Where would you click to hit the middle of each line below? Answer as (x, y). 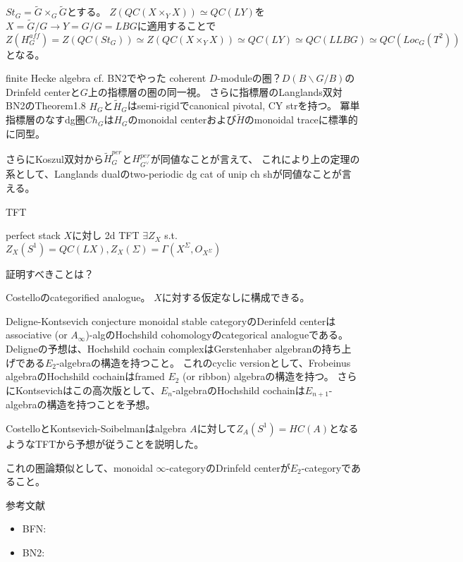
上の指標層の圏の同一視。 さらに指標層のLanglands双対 (215, 91)
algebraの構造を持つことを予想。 (81, 404)
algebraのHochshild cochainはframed (85, 376)
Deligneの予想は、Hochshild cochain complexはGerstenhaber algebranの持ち (174, 349)
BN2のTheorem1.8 (46, 105)
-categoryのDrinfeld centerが (228, 467)
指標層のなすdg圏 (45, 120)
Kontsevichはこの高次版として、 (88, 390)
